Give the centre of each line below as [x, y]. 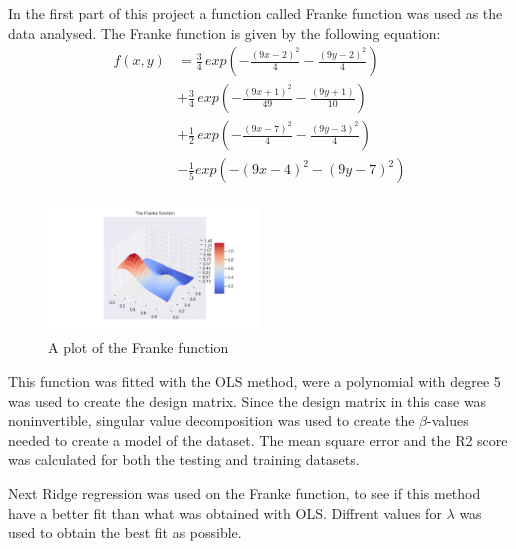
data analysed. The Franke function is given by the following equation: [224, 32]
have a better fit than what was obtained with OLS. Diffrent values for [225, 512]
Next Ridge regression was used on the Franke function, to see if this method [244, 492]
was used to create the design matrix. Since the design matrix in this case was [247, 400]
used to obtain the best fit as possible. [125, 532]
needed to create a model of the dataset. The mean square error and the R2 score [258, 439]
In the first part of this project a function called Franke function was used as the [255, 13]
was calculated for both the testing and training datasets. [184, 459]
